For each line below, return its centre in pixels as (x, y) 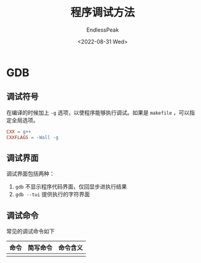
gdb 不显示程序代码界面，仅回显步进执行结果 (71, 187)
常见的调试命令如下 (31, 231)
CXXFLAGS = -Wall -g (33, 137)
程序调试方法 (102, 13)
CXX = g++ (19, 132)
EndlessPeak (103, 30)
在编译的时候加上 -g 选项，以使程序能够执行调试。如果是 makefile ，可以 (98, 112)
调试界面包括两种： (31, 174)
